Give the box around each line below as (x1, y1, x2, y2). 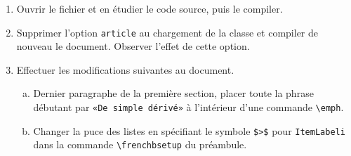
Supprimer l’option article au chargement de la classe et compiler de (16, 25, 318, 39)
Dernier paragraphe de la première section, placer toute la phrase (33, 86, 314, 100)
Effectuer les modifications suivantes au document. (16, 62, 234, 77)
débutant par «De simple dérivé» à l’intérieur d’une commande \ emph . (33, 100, 344, 115)
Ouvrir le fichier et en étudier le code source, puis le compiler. (16, 1, 283, 15)
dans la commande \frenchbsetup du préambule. (33, 137, 247, 152)
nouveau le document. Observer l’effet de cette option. (16, 39, 250, 53)
